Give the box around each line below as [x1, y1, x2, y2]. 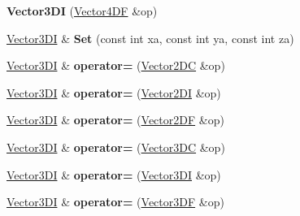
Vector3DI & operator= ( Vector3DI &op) [7, 166, 221, 183]
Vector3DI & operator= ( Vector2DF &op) [7, 111, 224, 128]
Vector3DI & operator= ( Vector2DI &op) [7, 84, 221, 101]
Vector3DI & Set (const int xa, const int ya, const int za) [7, 29, 294, 46]
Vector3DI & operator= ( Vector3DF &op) [7, 193, 224, 210]
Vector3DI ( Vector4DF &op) [7, 2, 158, 19]
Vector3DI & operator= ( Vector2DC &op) [7, 57, 225, 74]
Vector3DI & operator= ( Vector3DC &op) [7, 138, 225, 155]
